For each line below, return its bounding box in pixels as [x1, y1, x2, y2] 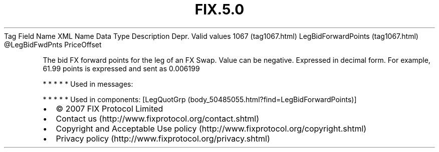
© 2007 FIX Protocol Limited [56, 103, 163, 114]
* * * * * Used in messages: [43, 79, 133, 88]
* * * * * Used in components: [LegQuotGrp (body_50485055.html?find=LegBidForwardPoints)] [43, 95, 357, 104]
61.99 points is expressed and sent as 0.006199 [43, 64, 200, 73]
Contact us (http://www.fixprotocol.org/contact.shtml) [56, 113, 260, 124]
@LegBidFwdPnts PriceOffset [4, 40, 102, 49]
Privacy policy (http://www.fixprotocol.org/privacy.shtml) [56, 133, 270, 144]
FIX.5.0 [194, 1, 245, 18]
